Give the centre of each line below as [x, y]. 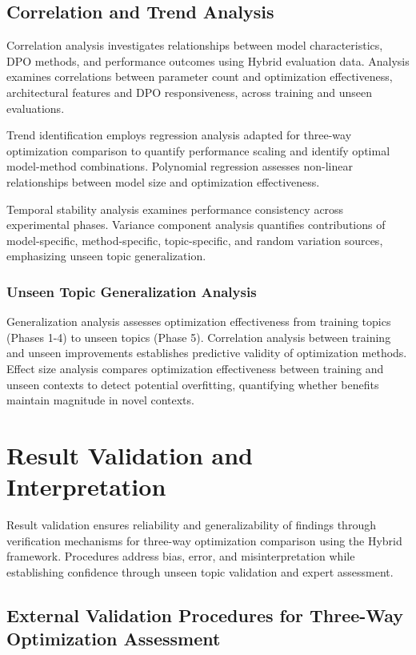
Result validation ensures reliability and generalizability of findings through [191, 525]
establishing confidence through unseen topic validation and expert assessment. [200, 571]
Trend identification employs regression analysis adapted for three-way [179, 135]
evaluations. [36, 108]
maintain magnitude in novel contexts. [100, 400]
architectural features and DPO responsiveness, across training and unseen [190, 92]
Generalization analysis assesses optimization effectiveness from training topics [199, 321]
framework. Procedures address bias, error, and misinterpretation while [181, 556]
